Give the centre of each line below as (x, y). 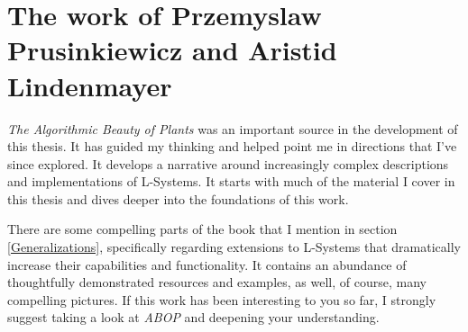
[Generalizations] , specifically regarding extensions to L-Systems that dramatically (234, 247)
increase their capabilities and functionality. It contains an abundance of (207, 264)
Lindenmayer (90, 85)
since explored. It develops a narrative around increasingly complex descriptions (228, 163)
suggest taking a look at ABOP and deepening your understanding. (193, 317)
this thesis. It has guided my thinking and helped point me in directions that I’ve (232, 146)
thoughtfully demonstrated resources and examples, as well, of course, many (217, 282)
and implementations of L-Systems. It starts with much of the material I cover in (231, 181)
